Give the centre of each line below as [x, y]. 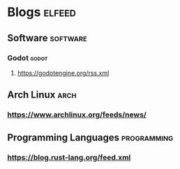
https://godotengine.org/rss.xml [63, 73]
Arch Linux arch [42, 95]
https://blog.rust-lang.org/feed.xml [69, 157]
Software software [47, 38]
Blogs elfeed [42, 12]
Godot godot [28, 58]
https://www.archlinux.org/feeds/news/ [77, 115]
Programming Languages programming [90, 137]
